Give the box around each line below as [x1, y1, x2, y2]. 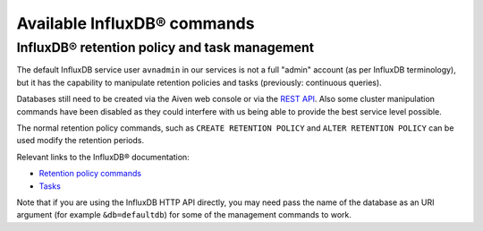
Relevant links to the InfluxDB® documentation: [16, 151, 190, 162]
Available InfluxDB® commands [16, 13, 255, 33]
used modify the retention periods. [16, 135, 145, 146]
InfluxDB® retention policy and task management [16, 39, 315, 56]
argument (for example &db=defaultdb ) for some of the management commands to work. [16, 210, 352, 220]
